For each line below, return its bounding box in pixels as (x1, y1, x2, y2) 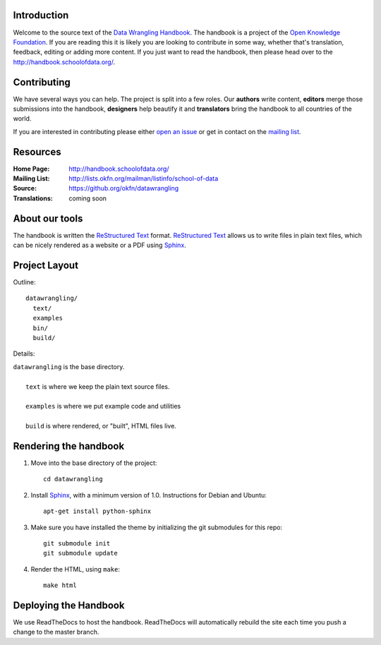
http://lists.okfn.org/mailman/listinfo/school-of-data (68, 174, 219, 183)
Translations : (13, 194, 53, 203)
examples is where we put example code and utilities (25, 402, 181, 411)
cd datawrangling (43, 475, 103, 483)
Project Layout (13, 259, 79, 271)
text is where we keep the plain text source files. (25, 382, 170, 391)
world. (13, 114, 32, 123)
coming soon (68, 194, 107, 203)
